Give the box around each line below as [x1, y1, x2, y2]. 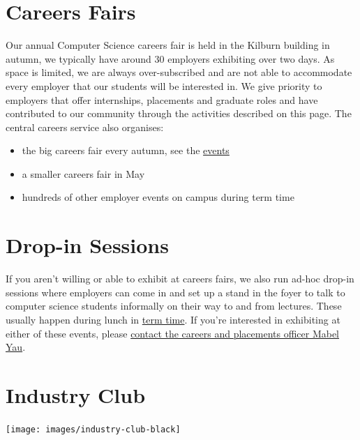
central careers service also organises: [6, 119, 164, 134]
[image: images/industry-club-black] [6, 424, 181, 434]
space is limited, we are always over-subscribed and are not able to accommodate [6, 65, 352, 79]
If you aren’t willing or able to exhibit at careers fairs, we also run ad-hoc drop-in [6, 271, 354, 286]
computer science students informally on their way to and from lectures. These [6, 298, 342, 313]
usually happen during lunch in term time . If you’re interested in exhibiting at [6, 312, 340, 326]
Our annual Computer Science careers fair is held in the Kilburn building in [6, 38, 330, 52]
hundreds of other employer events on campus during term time [22, 190, 294, 204]
